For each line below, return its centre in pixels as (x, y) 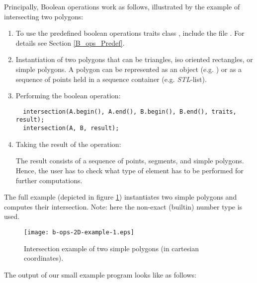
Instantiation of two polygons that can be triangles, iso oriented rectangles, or (134, 59)
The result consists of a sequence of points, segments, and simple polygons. (130, 161)
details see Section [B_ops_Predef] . (70, 42)
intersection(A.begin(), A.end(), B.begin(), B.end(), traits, (130, 111)
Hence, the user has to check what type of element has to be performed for (129, 170)
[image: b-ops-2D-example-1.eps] (79, 232)
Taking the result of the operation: (68, 144)
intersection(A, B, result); (71, 128)
